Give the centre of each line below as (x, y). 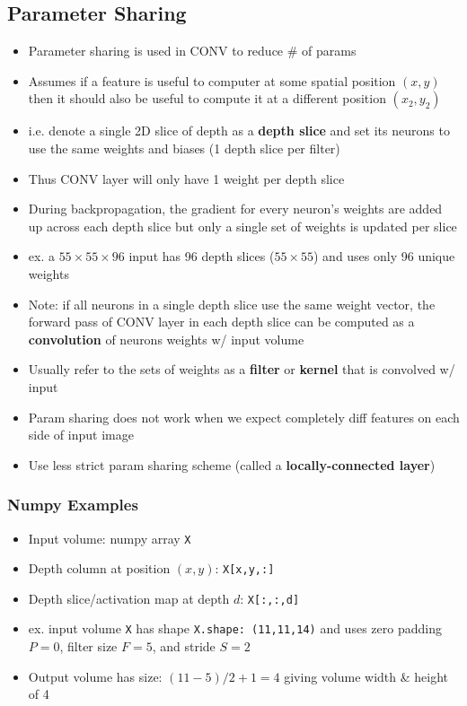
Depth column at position (99, 568)
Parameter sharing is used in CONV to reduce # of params (192, 51)
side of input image (81, 435)
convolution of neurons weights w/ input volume (166, 339)
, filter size (88, 646)
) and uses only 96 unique (384, 256)
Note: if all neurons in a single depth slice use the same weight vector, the (232, 304)
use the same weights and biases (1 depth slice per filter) (184, 148)
